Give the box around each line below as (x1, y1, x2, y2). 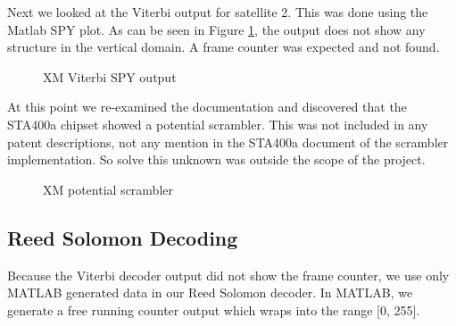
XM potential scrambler (43, 180, 173, 198)
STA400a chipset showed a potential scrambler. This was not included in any (7, 114, 428, 133)
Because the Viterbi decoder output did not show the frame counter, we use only (7, 265, 450, 284)
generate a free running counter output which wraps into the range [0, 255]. (7, 300, 420, 319)
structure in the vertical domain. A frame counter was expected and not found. (7, 38, 440, 56)
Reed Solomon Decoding (7, 223, 238, 251)
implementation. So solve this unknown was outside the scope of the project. (7, 150, 426, 169)
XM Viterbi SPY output (43, 67, 177, 86)
